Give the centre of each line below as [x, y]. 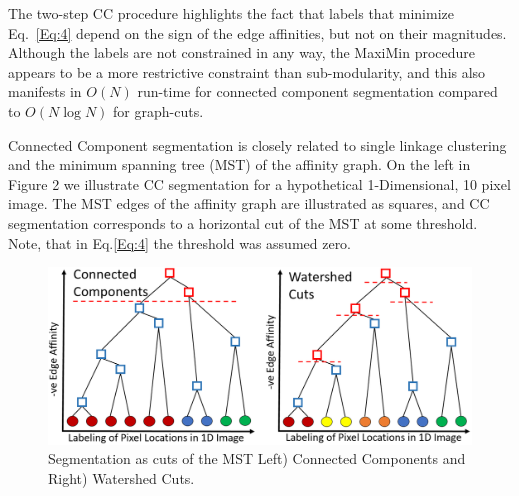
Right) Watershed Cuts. [121, 477]
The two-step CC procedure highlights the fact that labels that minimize [231, 13]
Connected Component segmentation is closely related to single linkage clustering [257, 144]
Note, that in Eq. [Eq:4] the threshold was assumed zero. [180, 242]
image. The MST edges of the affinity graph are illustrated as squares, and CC [249, 203]
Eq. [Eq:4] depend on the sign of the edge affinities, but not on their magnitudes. [257, 32]
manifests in [45, 91]
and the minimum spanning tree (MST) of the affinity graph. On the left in [239, 164]
